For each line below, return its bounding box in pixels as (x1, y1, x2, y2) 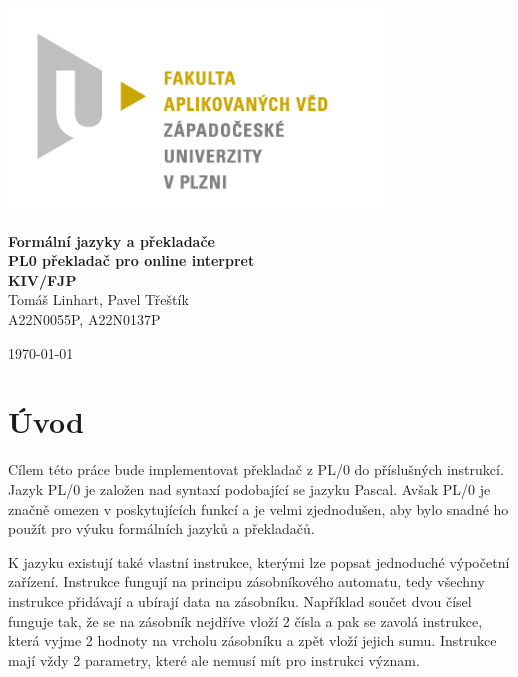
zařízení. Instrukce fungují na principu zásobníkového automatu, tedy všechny (8, 571, 485, 592)
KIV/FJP (8, 269, 77, 290)
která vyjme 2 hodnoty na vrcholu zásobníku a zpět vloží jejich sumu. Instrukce (8, 630, 497, 651)
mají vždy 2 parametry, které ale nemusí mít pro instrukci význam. (8, 649, 420, 670)
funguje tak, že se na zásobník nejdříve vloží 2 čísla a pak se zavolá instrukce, (8, 610, 483, 631)
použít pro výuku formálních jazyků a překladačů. (8, 518, 315, 539)
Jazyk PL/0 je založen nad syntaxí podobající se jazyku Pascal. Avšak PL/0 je (8, 478, 491, 499)
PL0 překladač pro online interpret (8, 250, 255, 271)
